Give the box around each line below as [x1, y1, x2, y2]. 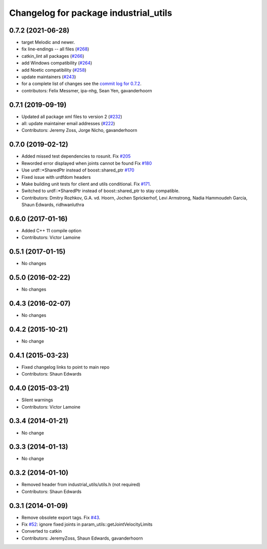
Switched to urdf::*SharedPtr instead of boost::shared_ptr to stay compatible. [21, 188, 180, 194]
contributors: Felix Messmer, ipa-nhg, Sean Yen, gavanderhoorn [21, 87, 152, 93]
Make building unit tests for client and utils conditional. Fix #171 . [21, 181, 151, 187]
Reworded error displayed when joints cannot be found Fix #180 [21, 160, 152, 166]
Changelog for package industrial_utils [9, 7, 173, 18]
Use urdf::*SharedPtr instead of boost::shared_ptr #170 [21, 167, 134, 173]
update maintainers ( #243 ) [21, 74, 76, 80]
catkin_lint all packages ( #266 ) [21, 53, 85, 59]
